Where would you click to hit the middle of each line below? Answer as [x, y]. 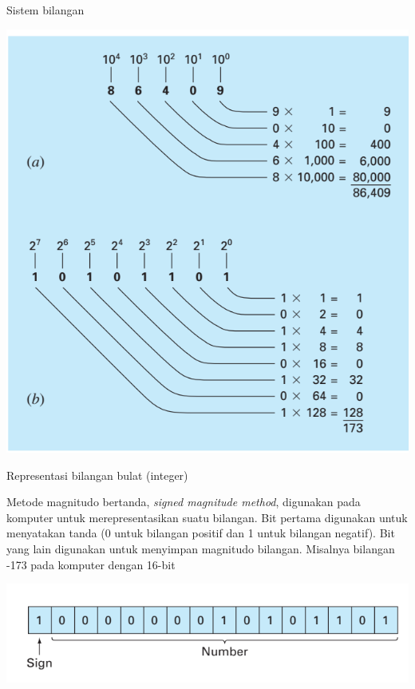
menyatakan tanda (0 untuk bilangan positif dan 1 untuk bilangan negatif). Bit [201, 533]
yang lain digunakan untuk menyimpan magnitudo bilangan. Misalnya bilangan [201, 548]
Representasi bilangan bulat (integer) [97, 475]
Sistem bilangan [45, 10]
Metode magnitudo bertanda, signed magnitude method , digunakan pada [184, 502]
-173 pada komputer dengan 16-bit [91, 564]
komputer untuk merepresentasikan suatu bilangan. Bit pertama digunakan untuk [207, 517]
